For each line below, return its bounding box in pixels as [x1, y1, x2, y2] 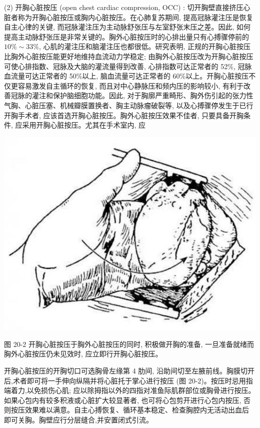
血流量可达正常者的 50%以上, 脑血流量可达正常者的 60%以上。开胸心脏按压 [4, 71, 249, 81]
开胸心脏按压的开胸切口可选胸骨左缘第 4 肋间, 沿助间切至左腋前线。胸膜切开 [4, 365, 254, 376]
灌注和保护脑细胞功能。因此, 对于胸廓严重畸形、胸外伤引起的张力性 [31, 90, 253, 101]
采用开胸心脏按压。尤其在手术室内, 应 [22, 120, 146, 130]
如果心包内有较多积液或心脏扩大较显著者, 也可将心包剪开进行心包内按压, [4, 394, 241, 405]
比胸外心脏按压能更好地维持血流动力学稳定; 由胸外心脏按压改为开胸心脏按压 [4, 51, 253, 61]
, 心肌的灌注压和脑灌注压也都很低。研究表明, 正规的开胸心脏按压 [38, 41, 251, 52]
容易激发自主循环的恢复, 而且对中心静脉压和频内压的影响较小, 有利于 [17, 80, 244, 91]
